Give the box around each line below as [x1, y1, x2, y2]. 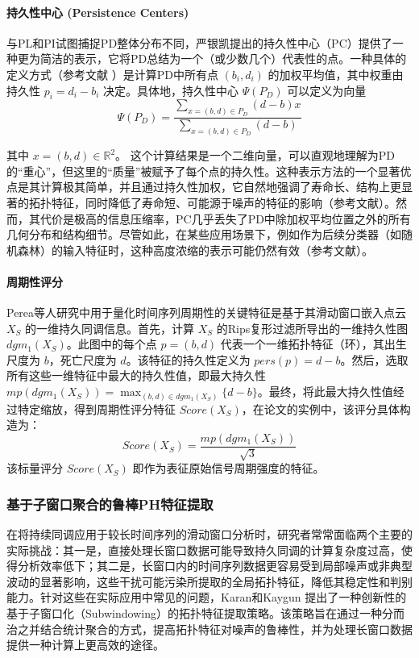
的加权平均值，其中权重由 [268, 65, 404, 82]
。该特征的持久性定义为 [126, 351, 251, 368]
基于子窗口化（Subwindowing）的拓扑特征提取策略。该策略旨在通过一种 [6, 604, 382, 621]
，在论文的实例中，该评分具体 [241, 400, 400, 417]
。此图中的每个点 [66, 335, 157, 352]
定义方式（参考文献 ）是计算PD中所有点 [6, 65, 218, 82]
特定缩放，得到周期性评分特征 [17, 400, 176, 417]
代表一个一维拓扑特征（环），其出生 [220, 335, 407, 352]
